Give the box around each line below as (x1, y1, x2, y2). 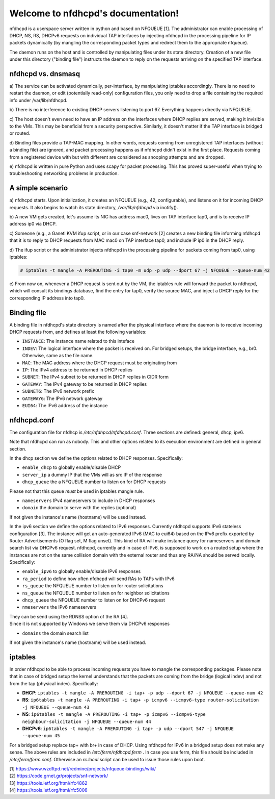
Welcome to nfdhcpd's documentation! (9, 8, 179, 19)
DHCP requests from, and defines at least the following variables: (9, 329, 147, 335)
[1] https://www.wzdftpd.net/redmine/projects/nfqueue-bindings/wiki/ (9, 765, 156, 771)
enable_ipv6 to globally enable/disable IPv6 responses (22, 568, 141, 575)
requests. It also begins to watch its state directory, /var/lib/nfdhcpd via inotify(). (9, 204, 178, 210)
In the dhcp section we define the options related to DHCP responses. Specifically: (9, 455, 183, 461)
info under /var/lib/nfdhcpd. (9, 97, 68, 103)
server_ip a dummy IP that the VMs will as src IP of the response (22, 471, 162, 478)
